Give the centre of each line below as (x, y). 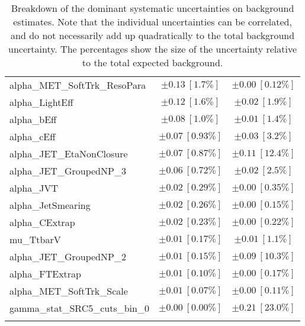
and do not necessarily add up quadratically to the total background (153, 35)
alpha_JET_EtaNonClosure (69, 154)
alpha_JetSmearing (50, 205)
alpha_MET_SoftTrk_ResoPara (78, 85)
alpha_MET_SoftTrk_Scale (69, 291)
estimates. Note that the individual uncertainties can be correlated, (152, 22)
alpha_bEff (33, 119)
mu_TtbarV (35, 239)
